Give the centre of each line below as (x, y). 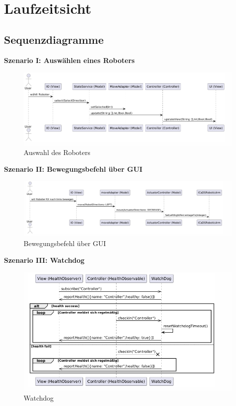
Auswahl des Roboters (57, 152)
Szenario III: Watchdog (44, 260)
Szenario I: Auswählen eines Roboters (69, 60)
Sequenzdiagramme (54, 39)
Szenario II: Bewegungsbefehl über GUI (73, 169)
